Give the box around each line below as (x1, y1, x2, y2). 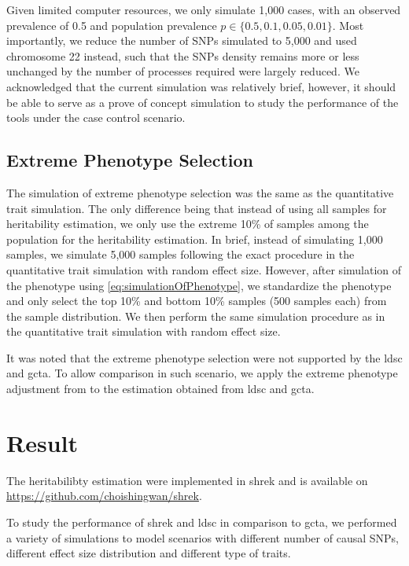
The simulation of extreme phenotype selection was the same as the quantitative (6, 184, 394, 200)
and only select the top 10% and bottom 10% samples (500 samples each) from (6, 292, 387, 309)
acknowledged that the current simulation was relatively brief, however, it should (6, 78, 396, 94)
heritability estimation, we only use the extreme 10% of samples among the (6, 215, 369, 232)
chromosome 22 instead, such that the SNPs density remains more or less (6, 47, 359, 64)
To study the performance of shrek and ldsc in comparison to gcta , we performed (6, 513, 397, 530)
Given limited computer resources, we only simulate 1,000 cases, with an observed (6, 2, 401, 17)
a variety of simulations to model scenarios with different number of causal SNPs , (6, 529, 399, 546)
